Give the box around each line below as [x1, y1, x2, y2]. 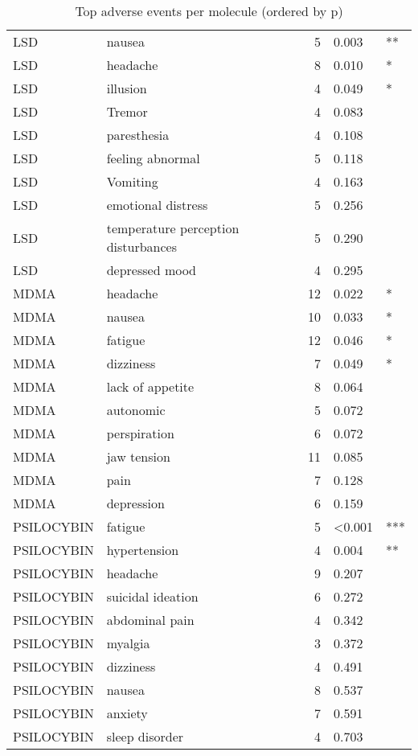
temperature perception [106, 219, 240, 237]
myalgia [106, 634, 150, 652]
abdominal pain [106, 610, 195, 629]
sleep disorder [106, 727, 184, 746]
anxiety [106, 704, 148, 722]
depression [106, 494, 165, 512]
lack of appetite [106, 377, 195, 396]
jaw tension [106, 447, 170, 466]
